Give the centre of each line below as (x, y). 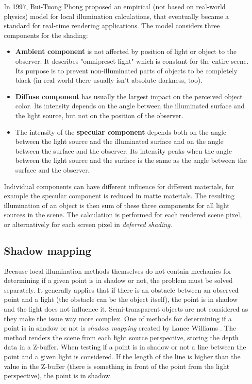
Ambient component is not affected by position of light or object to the (126, 51)
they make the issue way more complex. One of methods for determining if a (118, 318)
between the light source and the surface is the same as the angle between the (131, 160)
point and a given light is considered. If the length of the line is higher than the (122, 357)
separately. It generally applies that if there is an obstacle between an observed (121, 289)
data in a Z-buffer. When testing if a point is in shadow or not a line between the (125, 347)
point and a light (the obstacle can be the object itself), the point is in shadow (121, 299)
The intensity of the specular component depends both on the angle (121, 131)
